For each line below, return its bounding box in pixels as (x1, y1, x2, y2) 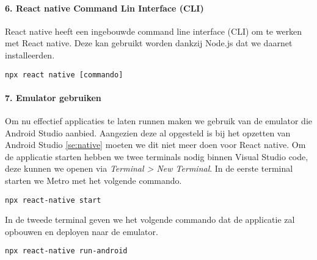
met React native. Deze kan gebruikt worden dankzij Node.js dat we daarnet (5, 37, 293, 49)
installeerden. (5, 48, 55, 61)
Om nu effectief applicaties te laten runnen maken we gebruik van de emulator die (5, 114, 312, 127)
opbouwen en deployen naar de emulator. (5, 225, 158, 237)
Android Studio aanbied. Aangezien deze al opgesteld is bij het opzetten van (5, 126, 291, 139)
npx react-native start (5, 195, 101, 205)
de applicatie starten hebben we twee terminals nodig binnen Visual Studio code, (5, 150, 308, 163)
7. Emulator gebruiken (5, 91, 101, 104)
